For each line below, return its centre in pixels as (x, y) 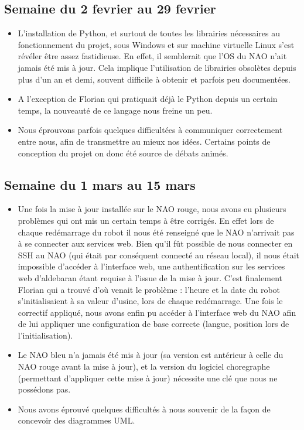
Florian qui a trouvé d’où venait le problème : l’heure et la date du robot (149, 289)
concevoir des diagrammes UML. (76, 420)
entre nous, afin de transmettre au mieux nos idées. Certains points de (144, 141)
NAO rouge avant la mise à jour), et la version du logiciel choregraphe (144, 366)
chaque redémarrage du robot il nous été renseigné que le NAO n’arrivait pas (156, 232)
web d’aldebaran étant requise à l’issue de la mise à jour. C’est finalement (150, 277)
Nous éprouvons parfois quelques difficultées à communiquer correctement (150, 130)
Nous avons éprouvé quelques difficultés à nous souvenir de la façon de (144, 409)
